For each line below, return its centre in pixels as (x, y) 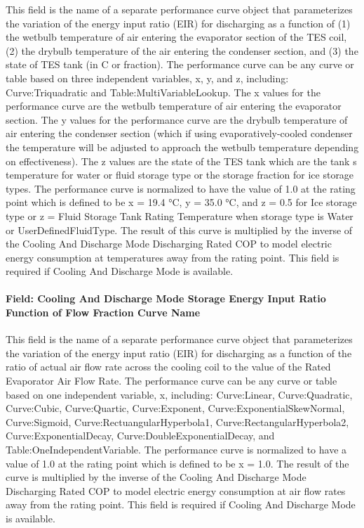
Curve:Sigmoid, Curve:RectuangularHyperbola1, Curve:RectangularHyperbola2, (177, 421)
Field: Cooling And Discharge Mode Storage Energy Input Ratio (166, 298)
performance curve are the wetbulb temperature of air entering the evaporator (174, 106)
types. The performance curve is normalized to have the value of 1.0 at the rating (181, 188)
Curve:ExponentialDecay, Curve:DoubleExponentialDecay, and (140, 436)
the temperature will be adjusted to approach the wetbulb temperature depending (182, 147)
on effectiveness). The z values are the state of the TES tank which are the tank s (181, 161)
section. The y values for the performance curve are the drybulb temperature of (177, 119)
